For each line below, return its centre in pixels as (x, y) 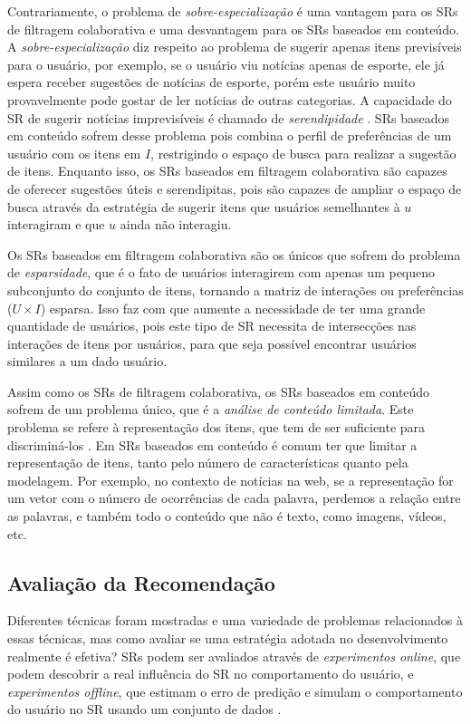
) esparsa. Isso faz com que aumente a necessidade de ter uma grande (233, 308)
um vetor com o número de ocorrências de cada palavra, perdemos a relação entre (234, 498)
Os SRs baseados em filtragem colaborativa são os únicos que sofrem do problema (234, 254)
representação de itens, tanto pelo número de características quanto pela (208, 463)
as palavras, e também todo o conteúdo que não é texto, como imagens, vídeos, (227, 516)
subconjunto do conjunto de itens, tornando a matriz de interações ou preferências (235, 290)
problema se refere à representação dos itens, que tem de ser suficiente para (216, 427)
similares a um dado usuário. (87, 361)
